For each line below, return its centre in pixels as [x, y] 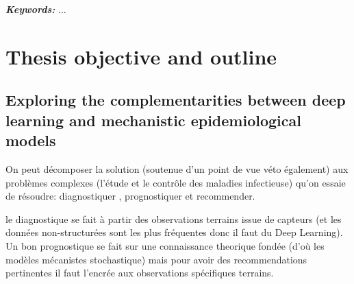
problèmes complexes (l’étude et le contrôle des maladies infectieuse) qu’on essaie [176, 182]
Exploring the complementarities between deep [176, 100]
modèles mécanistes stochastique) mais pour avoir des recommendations [156, 259]
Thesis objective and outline [141, 56]
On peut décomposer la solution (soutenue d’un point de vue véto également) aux [177, 168]
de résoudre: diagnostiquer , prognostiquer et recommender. [130, 196]
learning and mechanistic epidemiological [153, 120]
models [31, 140]
